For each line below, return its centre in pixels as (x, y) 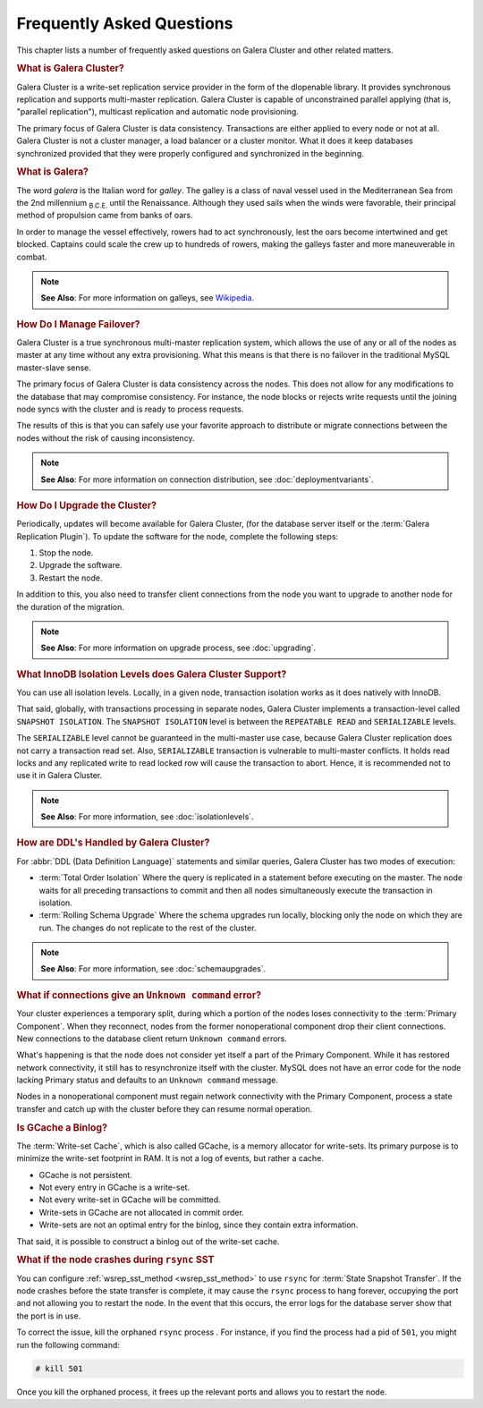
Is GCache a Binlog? (62, 1127)
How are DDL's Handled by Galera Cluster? (113, 843)
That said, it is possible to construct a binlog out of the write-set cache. (148, 1241)
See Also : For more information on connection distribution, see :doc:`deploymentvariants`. (207, 479)
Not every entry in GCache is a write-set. (114, 1187)
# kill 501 (59, 1368)
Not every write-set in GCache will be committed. (130, 1200)
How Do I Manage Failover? (78, 324)
